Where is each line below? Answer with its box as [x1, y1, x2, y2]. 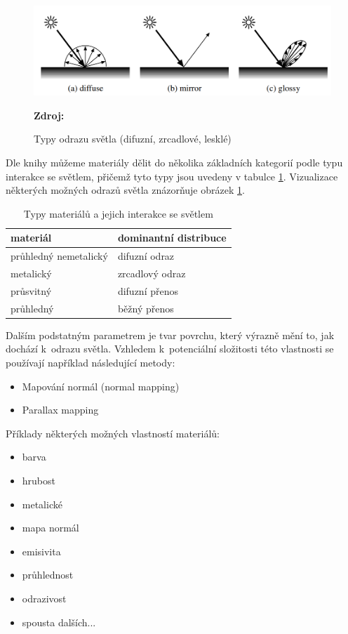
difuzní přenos [117, 283, 178, 298]
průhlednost [22, 567, 74, 582]
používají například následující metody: [6, 355, 175, 370]
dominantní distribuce [117, 230, 227, 245]
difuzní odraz [117, 249, 175, 263]
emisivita [22, 543, 61, 558]
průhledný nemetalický [11, 249, 108, 263]
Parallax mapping [22, 402, 99, 417]
